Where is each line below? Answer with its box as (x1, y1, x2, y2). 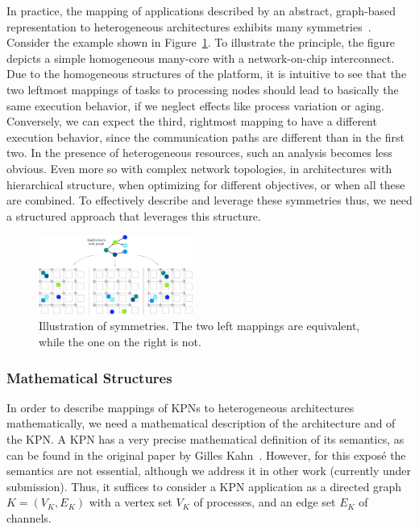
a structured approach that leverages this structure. (6, 207, 261, 224)
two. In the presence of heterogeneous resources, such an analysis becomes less (6, 144, 392, 161)
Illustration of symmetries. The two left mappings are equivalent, (39, 317, 360, 334)
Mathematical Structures (6, 367, 172, 387)
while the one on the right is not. (39, 333, 201, 350)
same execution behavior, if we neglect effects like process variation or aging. (6, 97, 385, 114)
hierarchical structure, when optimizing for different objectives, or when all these (6, 176, 405, 192)
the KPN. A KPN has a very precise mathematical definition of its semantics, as (6, 431, 404, 448)
